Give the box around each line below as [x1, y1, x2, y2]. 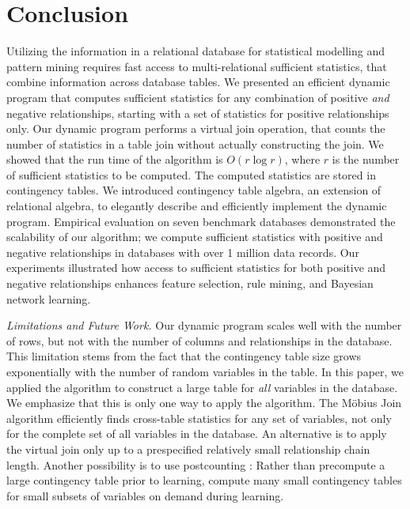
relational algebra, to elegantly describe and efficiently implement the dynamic [6, 198, 387, 214]
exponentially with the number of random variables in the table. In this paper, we [6, 364, 404, 379]
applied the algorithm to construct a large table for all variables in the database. [6, 379, 398, 395]
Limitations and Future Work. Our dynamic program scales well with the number [6, 317, 402, 334]
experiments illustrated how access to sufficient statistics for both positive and [6, 259, 386, 276]
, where [284, 151, 321, 168]
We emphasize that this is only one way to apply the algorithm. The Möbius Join [6, 394, 402, 411]
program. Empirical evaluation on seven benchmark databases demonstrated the [6, 213, 396, 229]
